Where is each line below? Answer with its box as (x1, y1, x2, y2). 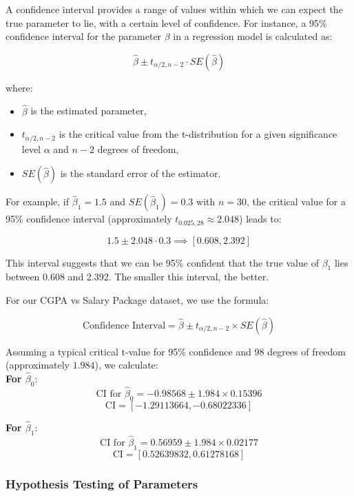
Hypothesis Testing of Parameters (6, 475, 198, 492)
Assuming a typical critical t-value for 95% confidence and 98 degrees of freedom (6, 344, 346, 358)
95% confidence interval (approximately (6, 211, 172, 226)
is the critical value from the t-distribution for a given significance (59, 127, 337, 141)
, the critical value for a (247, 194, 346, 209)
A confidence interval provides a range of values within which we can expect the (6, 2, 343, 16)
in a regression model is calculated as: (173, 29, 333, 43)
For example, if (6, 194, 70, 209)
